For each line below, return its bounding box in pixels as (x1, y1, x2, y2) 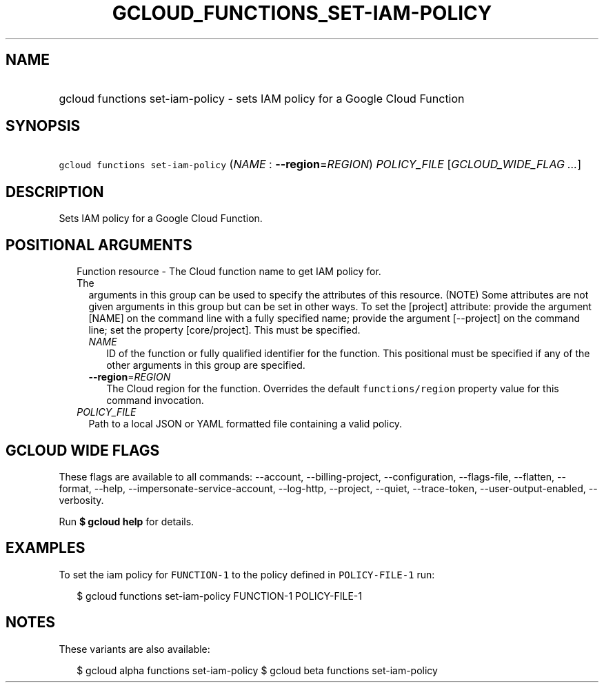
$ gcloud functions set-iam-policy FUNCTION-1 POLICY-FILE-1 (77, 589, 362, 602)
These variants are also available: (59, 643, 210, 655)
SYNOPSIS (6, 117, 81, 135)
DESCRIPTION (6, 183, 104, 201)
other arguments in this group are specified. (106, 359, 305, 372)
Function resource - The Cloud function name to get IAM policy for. (77, 265, 381, 278)
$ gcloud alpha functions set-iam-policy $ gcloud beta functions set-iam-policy (77, 664, 438, 676)
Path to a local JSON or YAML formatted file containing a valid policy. (88, 418, 403, 430)
